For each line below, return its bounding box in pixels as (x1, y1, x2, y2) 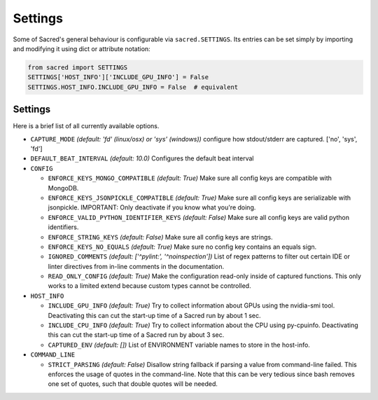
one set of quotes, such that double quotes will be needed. (48, 380, 218, 388)
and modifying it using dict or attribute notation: (13, 44, 150, 53)
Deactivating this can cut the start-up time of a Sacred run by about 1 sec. (48, 311, 262, 319)
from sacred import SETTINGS (27, 63, 128, 71)
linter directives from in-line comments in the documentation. (48, 262, 224, 270)
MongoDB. (48, 184, 79, 192)
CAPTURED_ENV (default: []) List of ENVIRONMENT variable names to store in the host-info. (48, 340, 311, 349)
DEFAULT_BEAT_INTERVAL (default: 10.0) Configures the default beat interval (30, 154, 254, 163)
